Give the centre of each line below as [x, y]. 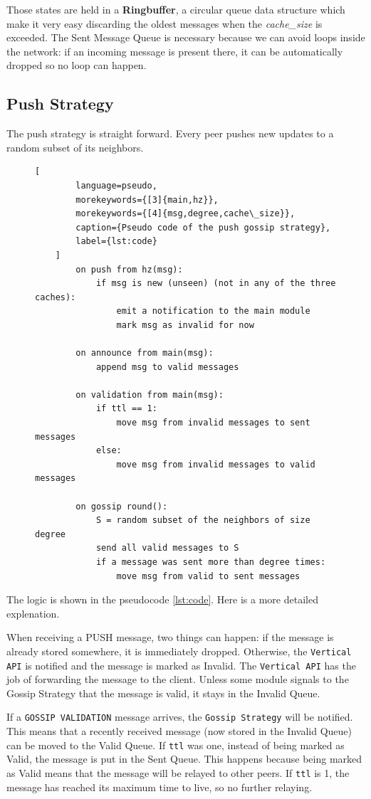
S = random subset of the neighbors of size [203, 520]
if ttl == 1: [126, 409]
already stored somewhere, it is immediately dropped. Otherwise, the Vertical [179, 651]
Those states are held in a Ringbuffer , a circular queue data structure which [176, 9]
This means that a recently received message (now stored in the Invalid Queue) [179, 731]
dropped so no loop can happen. [77, 65]
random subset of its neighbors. [75, 147]
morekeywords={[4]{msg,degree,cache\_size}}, [185, 214]
